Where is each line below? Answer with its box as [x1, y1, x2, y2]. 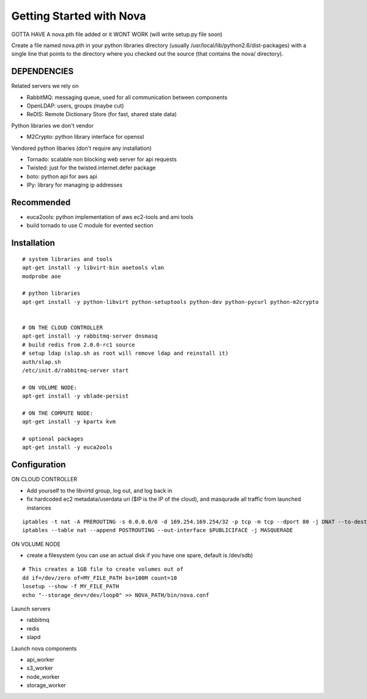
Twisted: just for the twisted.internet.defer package [26, 164, 156, 171]
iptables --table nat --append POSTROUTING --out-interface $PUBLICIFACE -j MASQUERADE [22, 527, 294, 534]
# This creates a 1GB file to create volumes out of [22, 566, 183, 573]
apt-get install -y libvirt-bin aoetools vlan [22, 264, 165, 272]
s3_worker [26, 664, 53, 672]
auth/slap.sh [22, 358, 61, 365]
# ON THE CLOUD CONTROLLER [22, 324, 103, 331]
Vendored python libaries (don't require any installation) [11, 144, 152, 152]
